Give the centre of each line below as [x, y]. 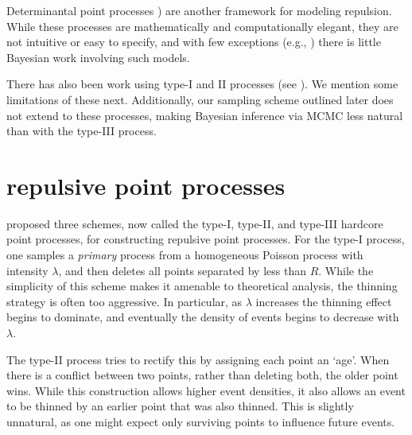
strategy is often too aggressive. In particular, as [124, 301]
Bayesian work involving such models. [98, 57]
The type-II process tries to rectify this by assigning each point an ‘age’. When [198, 359]
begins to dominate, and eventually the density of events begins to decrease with [203, 317]
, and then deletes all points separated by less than [182, 270]
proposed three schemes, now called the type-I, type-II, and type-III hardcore [195, 223]
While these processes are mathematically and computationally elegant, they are [202, 26]
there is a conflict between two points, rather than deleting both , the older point [202, 375]
